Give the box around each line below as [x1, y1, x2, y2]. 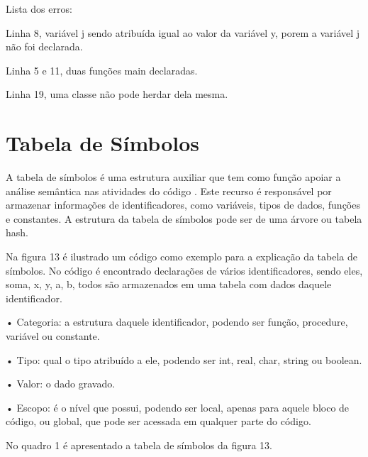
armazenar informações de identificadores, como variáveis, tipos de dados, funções [6, 197, 360, 212]
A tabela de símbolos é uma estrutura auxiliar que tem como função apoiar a [6, 170, 341, 185]
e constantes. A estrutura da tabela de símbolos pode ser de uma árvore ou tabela [6, 211, 362, 226]
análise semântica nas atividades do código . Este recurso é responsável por [6, 183, 332, 198]
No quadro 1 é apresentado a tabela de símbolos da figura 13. [6, 438, 273, 452]
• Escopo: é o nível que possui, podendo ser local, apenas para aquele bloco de [6, 400, 350, 414]
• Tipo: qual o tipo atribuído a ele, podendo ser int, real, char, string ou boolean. [6, 352, 362, 367]
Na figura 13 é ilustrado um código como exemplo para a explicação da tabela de [6, 249, 358, 264]
